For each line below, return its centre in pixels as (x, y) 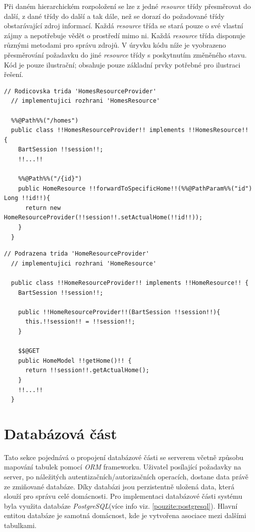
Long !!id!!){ (27, 198)
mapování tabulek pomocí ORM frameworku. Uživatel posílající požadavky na (123, 467)
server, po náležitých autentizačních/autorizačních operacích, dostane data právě (126, 477)
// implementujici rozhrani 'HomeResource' (84, 263)
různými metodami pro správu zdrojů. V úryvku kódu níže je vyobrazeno (115, 45)
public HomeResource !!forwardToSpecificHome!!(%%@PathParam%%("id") (135, 188)
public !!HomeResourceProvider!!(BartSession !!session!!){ (119, 312)
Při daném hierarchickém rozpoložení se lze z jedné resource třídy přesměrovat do (127, 6)
